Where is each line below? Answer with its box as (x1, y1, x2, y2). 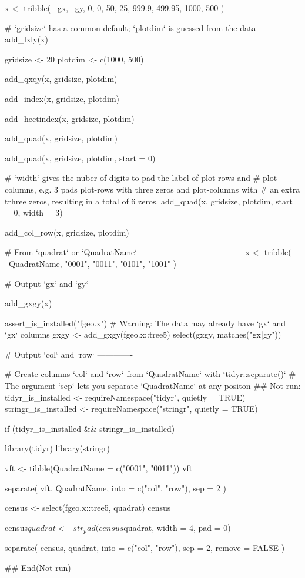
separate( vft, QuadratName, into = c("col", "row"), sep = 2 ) (5, 481, 227, 494)
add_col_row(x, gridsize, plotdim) (5, 226, 129, 238)
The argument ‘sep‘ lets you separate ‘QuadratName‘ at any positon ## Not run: (5, 379, 301, 392)
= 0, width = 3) (5, 206, 63, 219)
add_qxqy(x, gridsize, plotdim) (5, 72, 118, 85)
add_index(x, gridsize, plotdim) (5, 92, 119, 104)
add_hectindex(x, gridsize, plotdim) (5, 112, 135, 124)
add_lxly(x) (5, 33, 48, 45)
